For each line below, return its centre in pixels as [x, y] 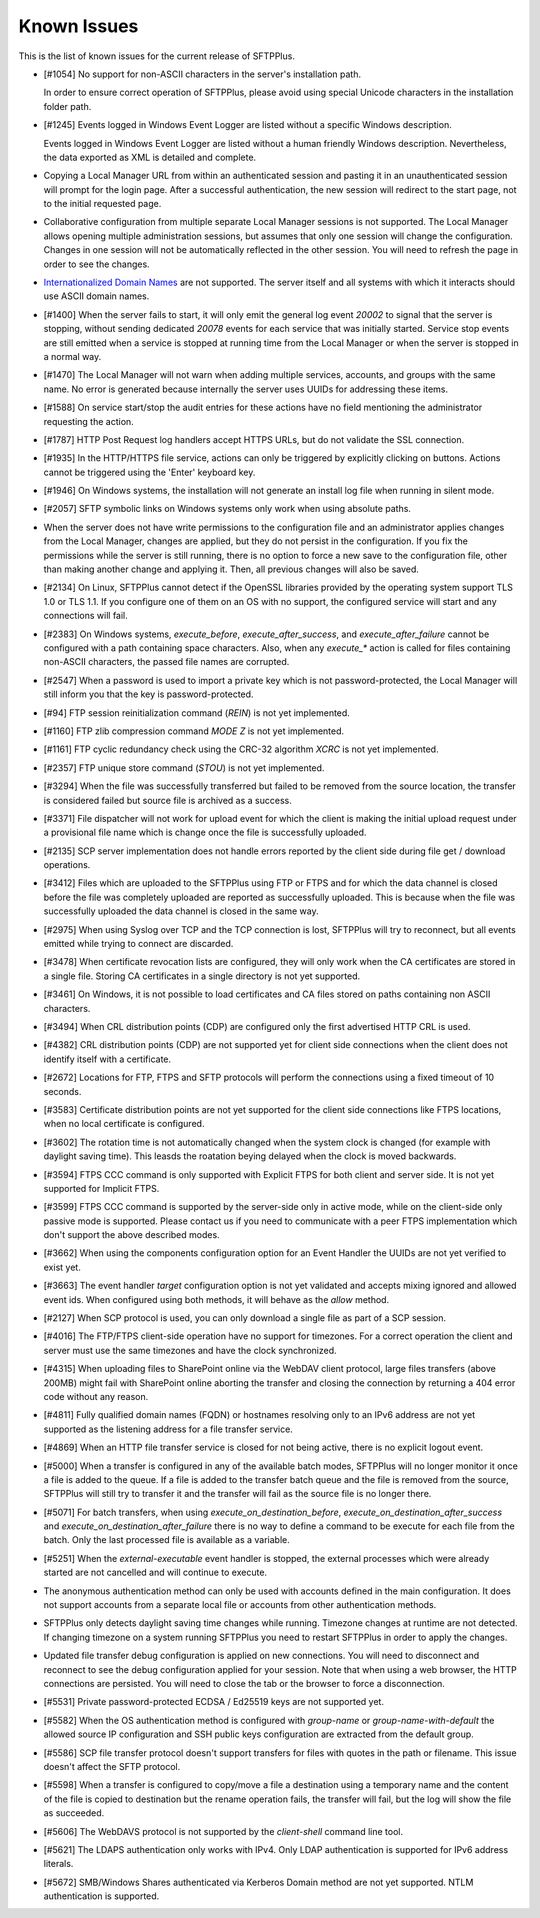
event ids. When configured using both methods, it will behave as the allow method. [216, 1299]
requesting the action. [88, 421]
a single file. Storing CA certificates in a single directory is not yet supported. [202, 976]
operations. [67, 865]
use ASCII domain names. [96, 296]
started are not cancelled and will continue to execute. [155, 1572]
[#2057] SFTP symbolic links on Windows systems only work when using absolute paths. [227, 509]
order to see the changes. [96, 264]
